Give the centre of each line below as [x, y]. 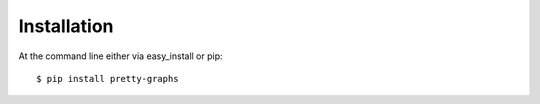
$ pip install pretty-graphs [107, 78]
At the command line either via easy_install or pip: [121, 56]
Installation [66, 26]
